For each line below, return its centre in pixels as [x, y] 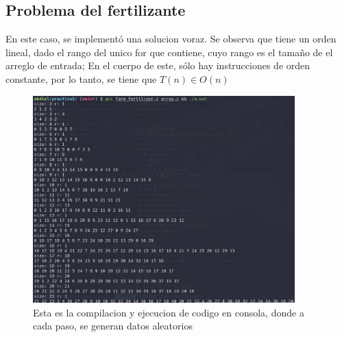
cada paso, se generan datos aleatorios [113, 326]
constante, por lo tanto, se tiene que [81, 78]
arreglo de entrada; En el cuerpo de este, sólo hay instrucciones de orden [158, 65]
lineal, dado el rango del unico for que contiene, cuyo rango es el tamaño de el [169, 52]
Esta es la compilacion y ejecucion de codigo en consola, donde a [169, 312]
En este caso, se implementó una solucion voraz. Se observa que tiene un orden [171, 39]
